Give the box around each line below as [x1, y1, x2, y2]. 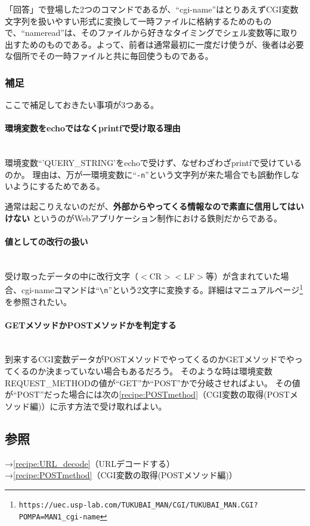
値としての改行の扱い [5, 235, 88, 247]
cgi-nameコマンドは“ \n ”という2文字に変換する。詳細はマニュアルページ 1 [21, 282, 303, 296]
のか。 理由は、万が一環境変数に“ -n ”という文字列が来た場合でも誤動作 [5, 168, 283, 180]
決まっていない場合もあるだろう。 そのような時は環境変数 [46, 365, 273, 377]
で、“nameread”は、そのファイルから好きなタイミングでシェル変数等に [5, 26, 281, 39]
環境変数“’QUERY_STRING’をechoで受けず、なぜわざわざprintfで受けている [5, 156, 302, 169]
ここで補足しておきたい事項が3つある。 [5, 99, 159, 111]
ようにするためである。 [13, 180, 105, 192]
